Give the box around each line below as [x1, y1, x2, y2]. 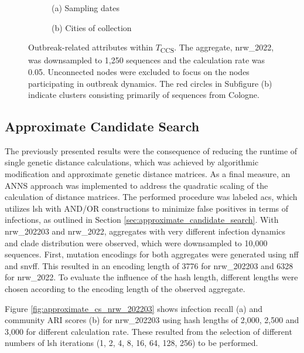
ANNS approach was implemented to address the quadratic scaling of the [5, 179, 268, 191]
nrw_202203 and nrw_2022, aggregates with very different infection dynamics [5, 225, 286, 237]
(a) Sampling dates [52, 2, 119, 13]
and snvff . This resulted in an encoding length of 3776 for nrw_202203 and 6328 [5, 259, 293, 271]
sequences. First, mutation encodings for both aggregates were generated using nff [5, 248, 299, 260]
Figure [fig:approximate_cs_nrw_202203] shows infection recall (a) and [5, 302, 263, 314]
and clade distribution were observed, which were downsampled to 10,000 [5, 236, 268, 249]
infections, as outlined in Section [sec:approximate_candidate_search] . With [5, 213, 279, 226]
